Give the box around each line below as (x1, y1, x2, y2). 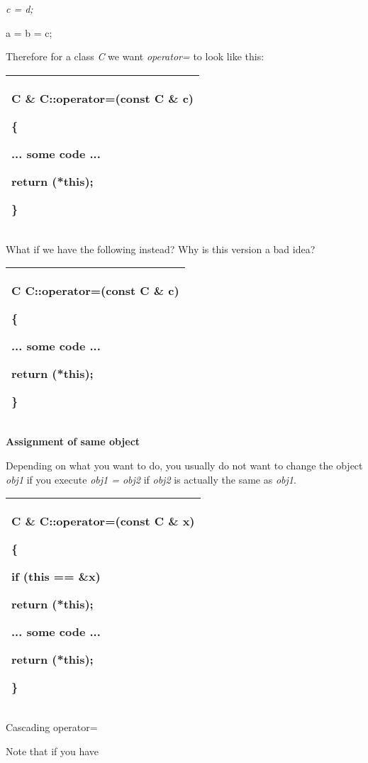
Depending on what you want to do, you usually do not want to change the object (6, 457, 363, 472)
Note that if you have (6, 743, 99, 758)
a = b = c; (6, 25, 52, 40)
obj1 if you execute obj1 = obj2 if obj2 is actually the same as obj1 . (6, 472, 296, 486)
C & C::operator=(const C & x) (11, 513, 195, 530)
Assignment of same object (6, 434, 140, 449)
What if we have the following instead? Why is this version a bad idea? (6, 241, 316, 256)
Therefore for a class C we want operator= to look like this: (6, 49, 264, 64)
